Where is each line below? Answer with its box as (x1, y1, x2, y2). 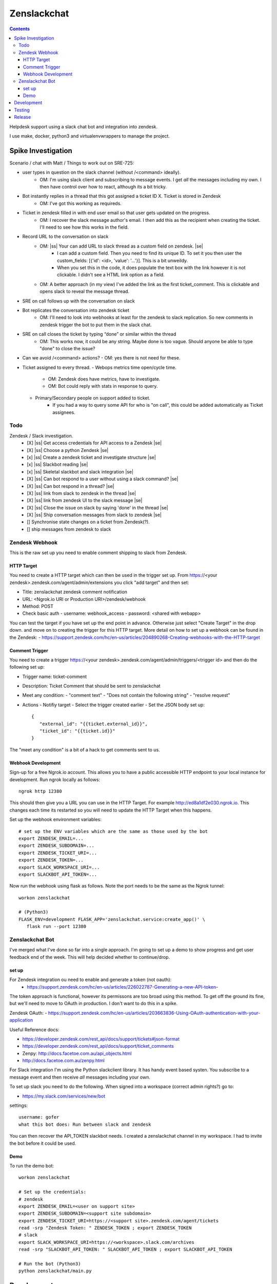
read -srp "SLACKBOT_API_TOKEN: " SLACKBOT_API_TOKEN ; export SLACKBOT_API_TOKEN (18, 1247, 232, 1253)
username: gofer (18, 1115, 60, 1120)
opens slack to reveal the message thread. (39, 288, 130, 295)
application (9, 1017, 33, 1023)
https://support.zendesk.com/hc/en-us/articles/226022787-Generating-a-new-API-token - (27, 984, 219, 990)
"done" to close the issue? (39, 345, 95, 351)
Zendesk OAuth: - (9, 1010, 47, 1016)
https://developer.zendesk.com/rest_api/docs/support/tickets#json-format (22, 1035, 180, 1042)
